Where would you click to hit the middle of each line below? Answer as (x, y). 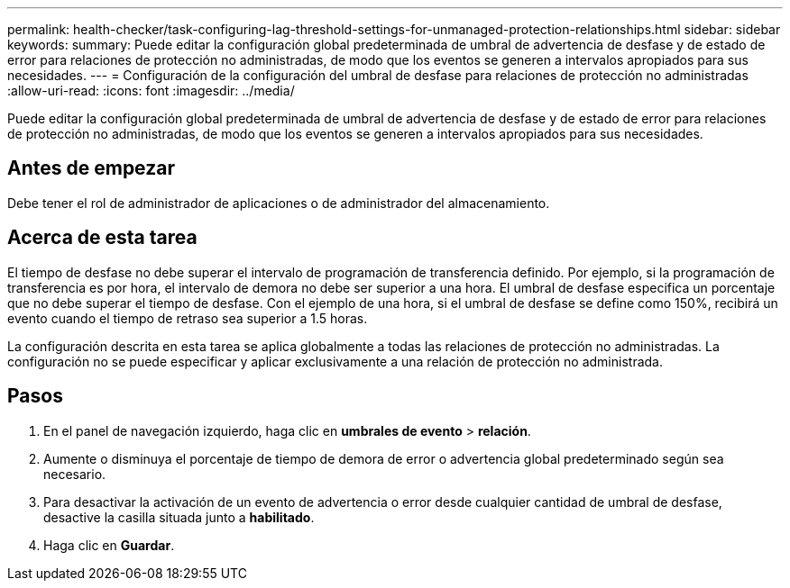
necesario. (75, 474)
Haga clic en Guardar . (109, 545)
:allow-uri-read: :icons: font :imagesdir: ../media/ (151, 90)
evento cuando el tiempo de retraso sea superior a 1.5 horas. (188, 318)
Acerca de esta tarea (102, 238)
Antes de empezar (91, 168)
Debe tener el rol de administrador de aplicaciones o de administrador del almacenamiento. (279, 203)
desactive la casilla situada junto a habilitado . (179, 517)
